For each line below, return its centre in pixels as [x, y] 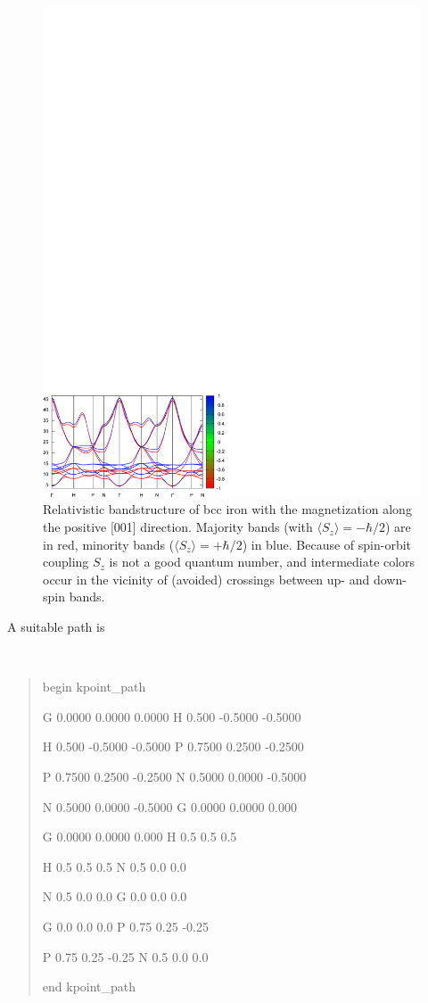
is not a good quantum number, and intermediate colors [262, 562]
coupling [66, 562]
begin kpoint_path [94, 687]
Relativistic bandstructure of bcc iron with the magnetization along [227, 509]
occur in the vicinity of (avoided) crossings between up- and [206, 579]
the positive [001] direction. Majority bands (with [178, 527]
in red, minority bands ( [109, 544]
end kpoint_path [89, 986]
